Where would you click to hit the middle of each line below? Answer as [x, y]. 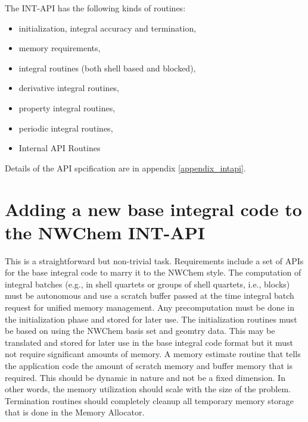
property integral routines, [67, 107]
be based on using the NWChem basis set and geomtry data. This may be [140, 331]
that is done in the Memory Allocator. [75, 412]
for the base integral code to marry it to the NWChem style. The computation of [153, 272]
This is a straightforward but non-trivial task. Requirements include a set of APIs [154, 260]
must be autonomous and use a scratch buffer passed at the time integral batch [150, 296]
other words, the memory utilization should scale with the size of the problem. [148, 389]
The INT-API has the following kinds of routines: [95, 8]
